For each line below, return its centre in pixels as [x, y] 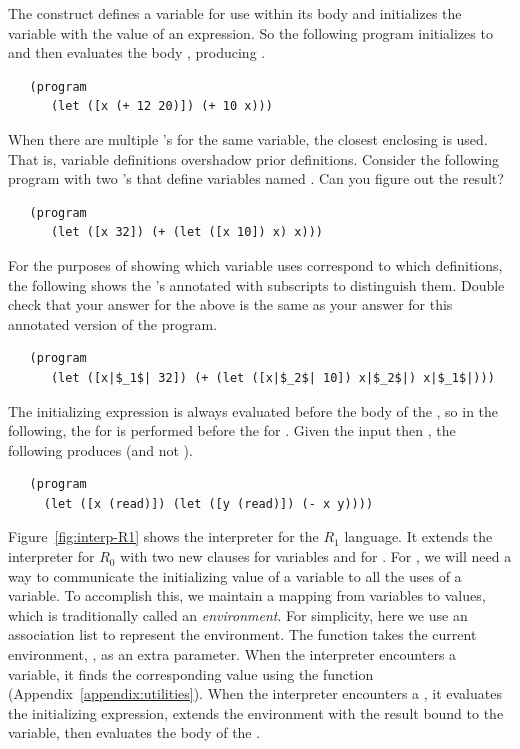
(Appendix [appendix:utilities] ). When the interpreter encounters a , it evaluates [255, 693]
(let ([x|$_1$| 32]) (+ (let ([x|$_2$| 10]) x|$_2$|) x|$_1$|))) [272, 377]
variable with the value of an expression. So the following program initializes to [250, 32]
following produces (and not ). [100, 449]
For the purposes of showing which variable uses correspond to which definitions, [255, 264]
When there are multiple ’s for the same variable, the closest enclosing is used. [248, 138]
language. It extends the [418, 536]
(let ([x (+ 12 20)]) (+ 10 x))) [161, 106]
